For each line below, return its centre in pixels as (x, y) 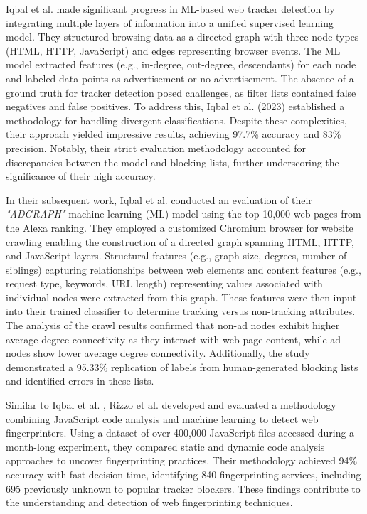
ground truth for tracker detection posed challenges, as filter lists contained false (181, 92)
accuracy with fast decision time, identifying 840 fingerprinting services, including (183, 474)
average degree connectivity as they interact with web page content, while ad (174, 339)
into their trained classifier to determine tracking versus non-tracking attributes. (181, 311)
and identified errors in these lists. (80, 381)
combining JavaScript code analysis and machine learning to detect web (162, 418)
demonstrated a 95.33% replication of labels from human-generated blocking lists (182, 366)
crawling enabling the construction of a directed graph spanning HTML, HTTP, (180, 241)
